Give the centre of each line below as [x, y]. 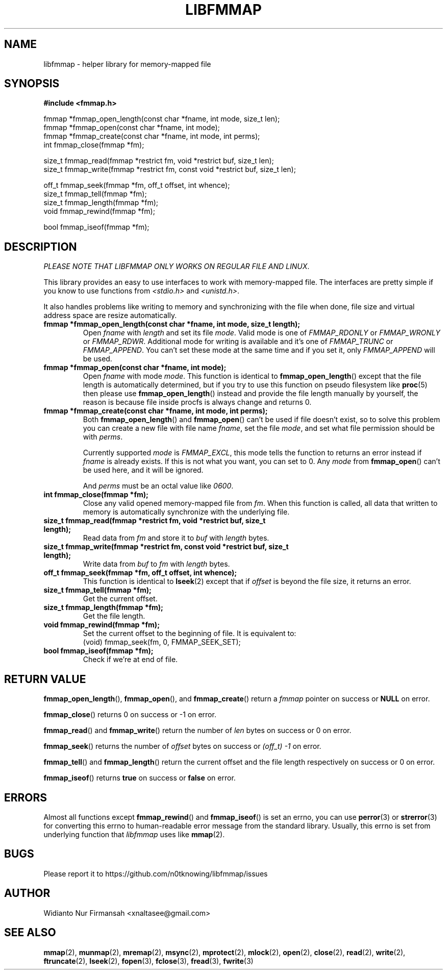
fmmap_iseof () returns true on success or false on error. [140, 778]
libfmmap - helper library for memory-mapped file [127, 64]
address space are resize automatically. [110, 315]
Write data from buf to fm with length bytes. [156, 564]
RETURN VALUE [45, 679]
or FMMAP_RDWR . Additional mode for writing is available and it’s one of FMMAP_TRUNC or [238, 342]
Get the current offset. [120, 599]
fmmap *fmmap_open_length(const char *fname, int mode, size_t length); [172, 324]
